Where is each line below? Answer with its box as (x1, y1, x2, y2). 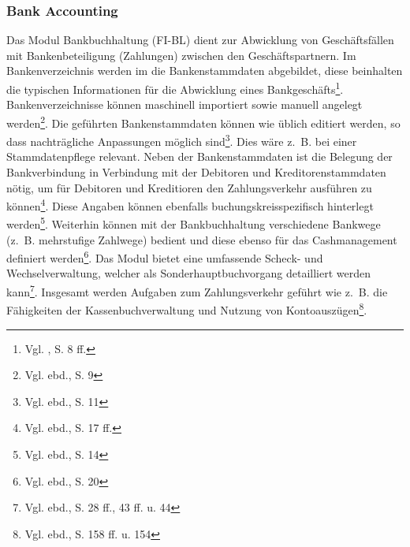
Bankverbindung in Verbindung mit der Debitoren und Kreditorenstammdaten (6, 163, 386, 180)
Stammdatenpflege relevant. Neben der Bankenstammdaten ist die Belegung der (6, 148, 393, 165)
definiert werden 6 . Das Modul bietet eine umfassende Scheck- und (6, 247, 323, 266)
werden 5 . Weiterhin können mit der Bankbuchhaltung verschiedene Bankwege (6, 214, 381, 233)
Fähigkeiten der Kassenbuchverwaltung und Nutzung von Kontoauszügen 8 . (6, 300, 367, 318)
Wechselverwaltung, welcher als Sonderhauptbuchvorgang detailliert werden (6, 265, 371, 281)
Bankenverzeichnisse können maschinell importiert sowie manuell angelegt (6, 96, 363, 113)
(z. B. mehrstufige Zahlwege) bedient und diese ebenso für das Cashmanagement (6, 231, 397, 247)
